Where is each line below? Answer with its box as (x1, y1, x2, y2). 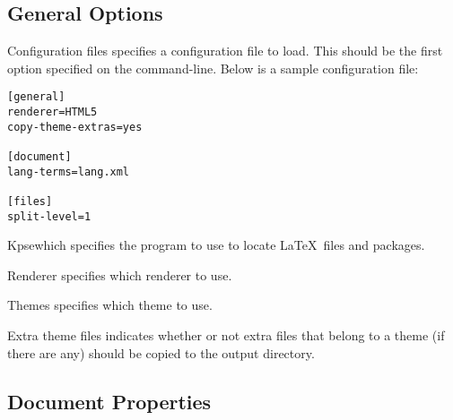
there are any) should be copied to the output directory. (7, 343, 315, 362)
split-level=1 (7, 210, 91, 223)
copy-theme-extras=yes (7, 120, 143, 133)
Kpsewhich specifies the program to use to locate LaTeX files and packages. (7, 236, 425, 254)
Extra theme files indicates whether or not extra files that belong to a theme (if (7, 326, 445, 345)
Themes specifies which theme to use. (7, 296, 213, 314)
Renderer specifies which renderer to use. (7, 265, 232, 284)
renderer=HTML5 (7, 106, 98, 119)
